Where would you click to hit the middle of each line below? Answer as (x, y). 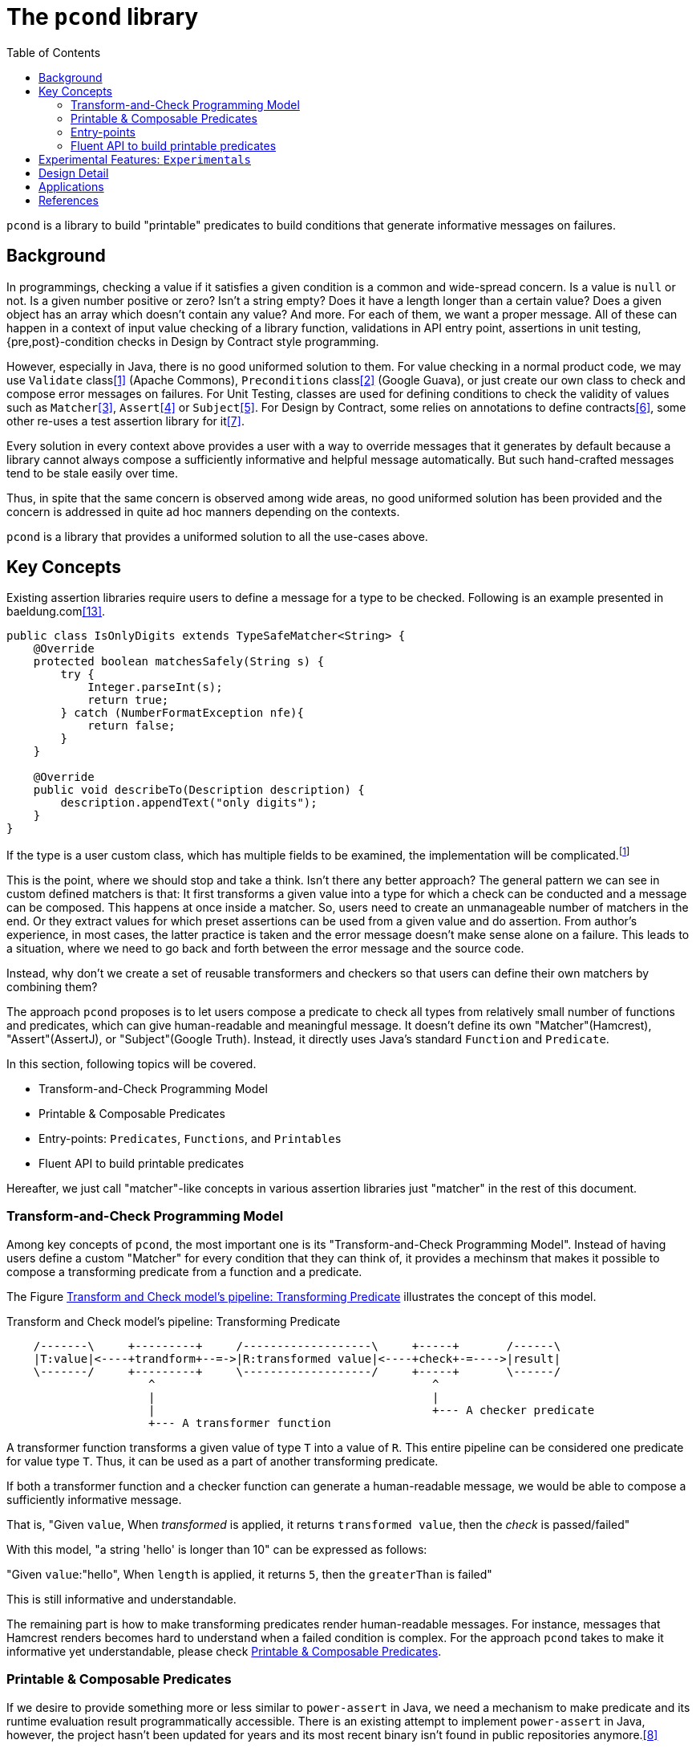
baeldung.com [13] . (56, 612)
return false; (132, 726)
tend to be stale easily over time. (92, 473)
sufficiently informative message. (94, 1499)
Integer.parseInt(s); (155, 687)
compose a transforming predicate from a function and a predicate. (184, 1271)
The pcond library (103, 17)
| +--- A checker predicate (372, 1410)
